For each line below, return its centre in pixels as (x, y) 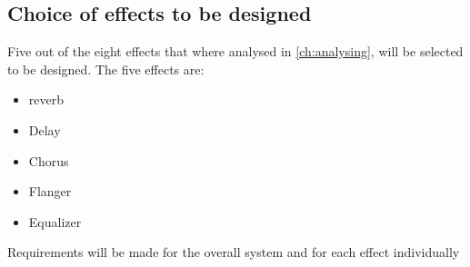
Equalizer (55, 221)
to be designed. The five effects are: (106, 69)
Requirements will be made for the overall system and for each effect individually (234, 252)
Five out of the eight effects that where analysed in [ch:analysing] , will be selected (235, 51)
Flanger (50, 191)
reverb (46, 99)
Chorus (49, 160)
